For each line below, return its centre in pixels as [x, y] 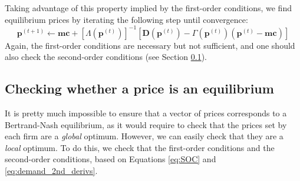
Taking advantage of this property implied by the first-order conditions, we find [148, 8]
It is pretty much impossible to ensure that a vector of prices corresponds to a [146, 113]
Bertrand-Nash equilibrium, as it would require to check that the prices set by [146, 124]
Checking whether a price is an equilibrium [139, 88]
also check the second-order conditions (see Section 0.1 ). [106, 57]
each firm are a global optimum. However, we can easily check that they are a [144, 136]
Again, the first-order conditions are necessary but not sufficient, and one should [150, 45]
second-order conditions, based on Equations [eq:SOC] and [111, 159]
